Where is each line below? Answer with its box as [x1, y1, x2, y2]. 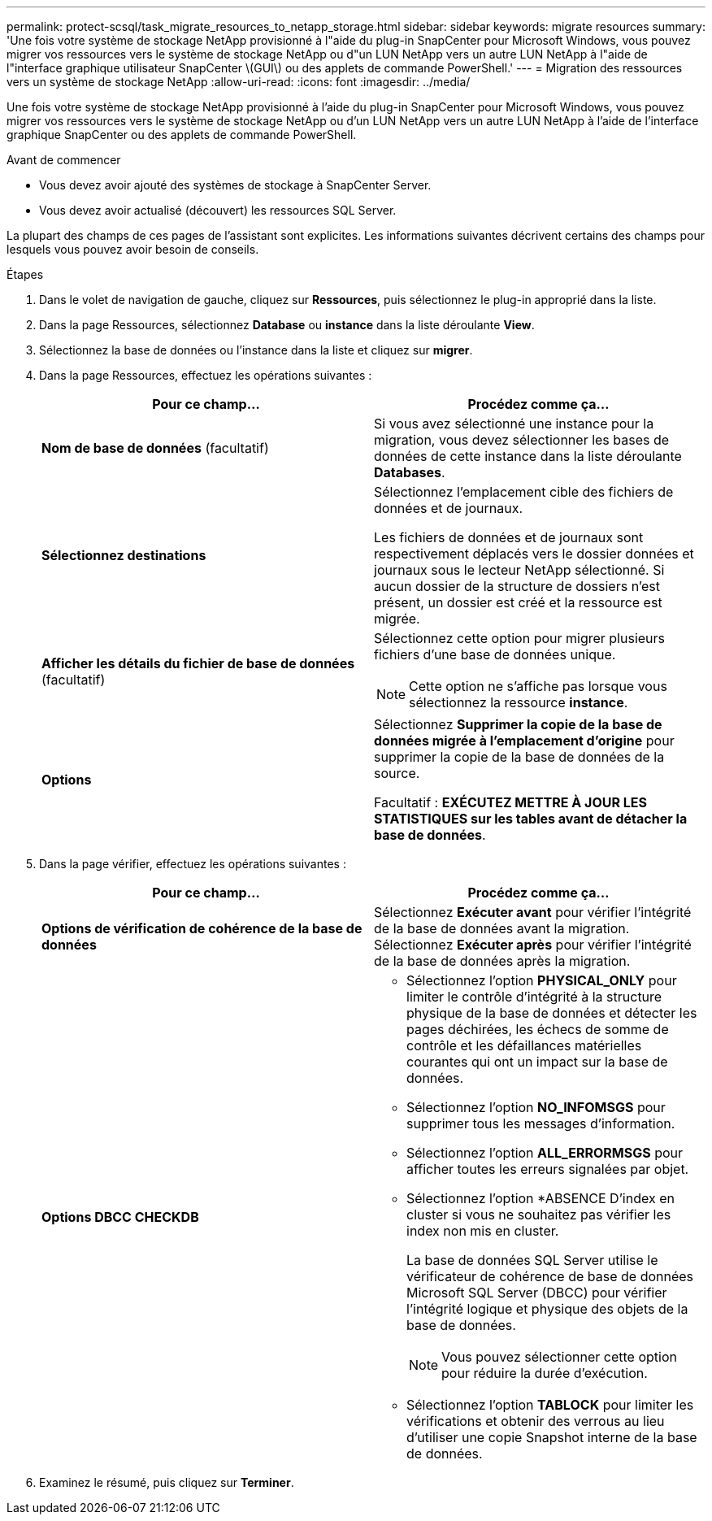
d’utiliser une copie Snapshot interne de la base [406, 1429, 697, 1445]
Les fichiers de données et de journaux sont [374, 529, 644, 545]
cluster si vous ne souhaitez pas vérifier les [406, 1206, 671, 1223]
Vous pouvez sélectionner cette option [441, 1349, 677, 1365]
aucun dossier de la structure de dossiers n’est [374, 578, 660, 594]
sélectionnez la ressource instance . [409, 694, 628, 711]
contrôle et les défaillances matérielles [406, 1037, 642, 1054]
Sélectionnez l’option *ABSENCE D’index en [406, 1190, 675, 1206]
